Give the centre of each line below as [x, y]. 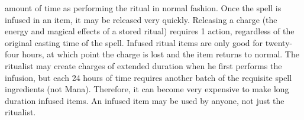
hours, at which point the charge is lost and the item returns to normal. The [161, 54]
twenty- [279, 42]
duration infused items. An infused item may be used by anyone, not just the [145, 100]
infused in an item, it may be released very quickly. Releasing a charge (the [141, 19]
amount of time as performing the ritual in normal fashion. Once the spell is [143, 8]
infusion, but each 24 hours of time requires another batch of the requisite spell [148, 77]
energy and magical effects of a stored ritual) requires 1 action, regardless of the [150, 31]
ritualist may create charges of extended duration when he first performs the [143, 65]
